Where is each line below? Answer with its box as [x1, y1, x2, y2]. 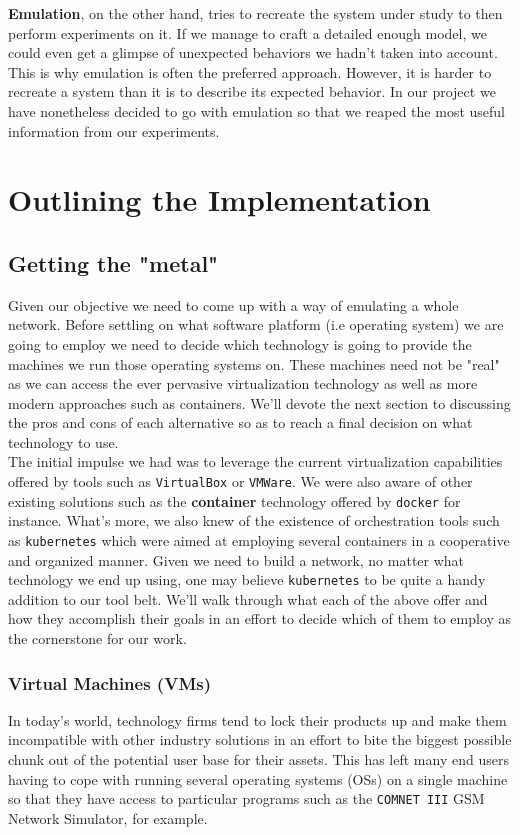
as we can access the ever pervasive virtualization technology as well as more [8, 373, 478, 394]
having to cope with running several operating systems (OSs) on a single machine [8, 768, 508, 789]
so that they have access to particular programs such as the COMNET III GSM [8, 788, 485, 809]
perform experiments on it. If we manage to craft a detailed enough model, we [8, 22, 487, 43]
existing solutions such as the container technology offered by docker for [8, 490, 461, 511]
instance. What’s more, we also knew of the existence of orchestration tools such [8, 510, 500, 531]
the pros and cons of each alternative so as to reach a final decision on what [8, 412, 473, 433]
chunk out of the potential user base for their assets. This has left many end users [8, 749, 509, 770]
